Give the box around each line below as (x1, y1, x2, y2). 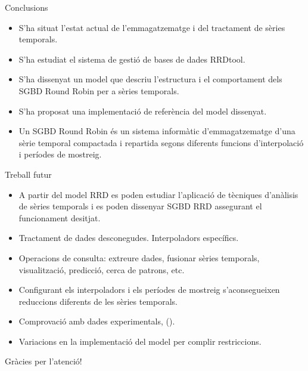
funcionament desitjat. (18, 211, 101, 224)
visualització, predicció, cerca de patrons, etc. (18, 263, 185, 276)
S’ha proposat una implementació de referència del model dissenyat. (18, 104, 267, 117)
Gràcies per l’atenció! (5, 355, 82, 367)
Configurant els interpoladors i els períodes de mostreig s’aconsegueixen (18, 283, 280, 296)
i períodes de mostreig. (18, 148, 102, 160)
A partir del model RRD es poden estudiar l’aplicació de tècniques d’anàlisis (18, 188, 298, 200)
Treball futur (5, 168, 52, 180)
